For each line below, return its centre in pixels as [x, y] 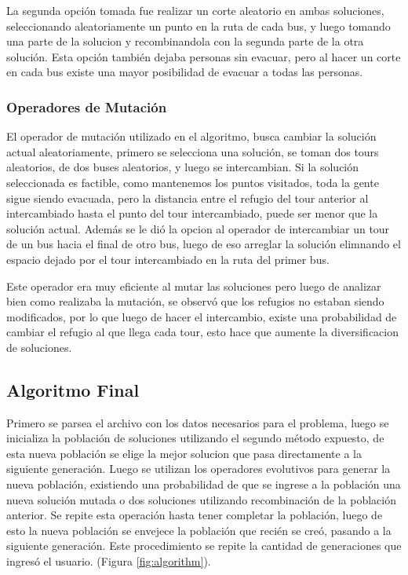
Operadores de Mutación [87, 106]
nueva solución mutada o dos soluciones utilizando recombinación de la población [201, 499]
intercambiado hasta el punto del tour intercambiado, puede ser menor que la [192, 213]
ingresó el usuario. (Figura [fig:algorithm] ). [109, 561]
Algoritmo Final [73, 389]
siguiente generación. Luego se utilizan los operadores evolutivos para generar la [199, 469]
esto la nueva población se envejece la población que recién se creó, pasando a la [199, 530]
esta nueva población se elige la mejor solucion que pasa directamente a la [184, 453]
